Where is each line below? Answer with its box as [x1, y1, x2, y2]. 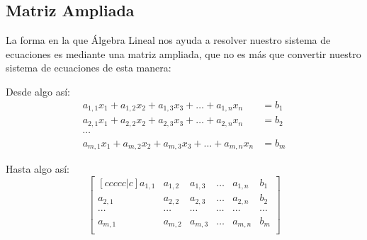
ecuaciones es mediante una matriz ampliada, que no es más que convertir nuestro [6, 46, 361, 61]
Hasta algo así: [6, 161, 69, 176]
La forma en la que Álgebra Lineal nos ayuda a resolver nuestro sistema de [6, 33, 331, 47]
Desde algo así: [6, 84, 70, 98]
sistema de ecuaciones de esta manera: [6, 60, 171, 75]
